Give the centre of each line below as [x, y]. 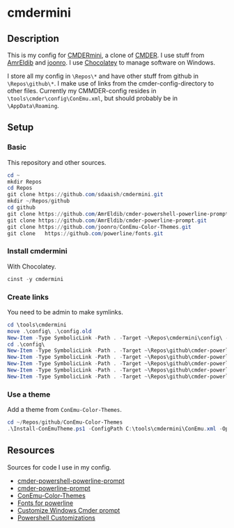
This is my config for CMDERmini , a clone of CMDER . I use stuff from [106, 55]
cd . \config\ [26, 344]
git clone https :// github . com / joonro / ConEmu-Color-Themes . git [99, 227]
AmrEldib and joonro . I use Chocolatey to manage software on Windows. [111, 63]
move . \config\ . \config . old [49, 331]
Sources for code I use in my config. [59, 467]
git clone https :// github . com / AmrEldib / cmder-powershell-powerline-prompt [118, 214]
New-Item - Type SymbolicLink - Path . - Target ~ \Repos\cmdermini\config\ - [118, 338]
